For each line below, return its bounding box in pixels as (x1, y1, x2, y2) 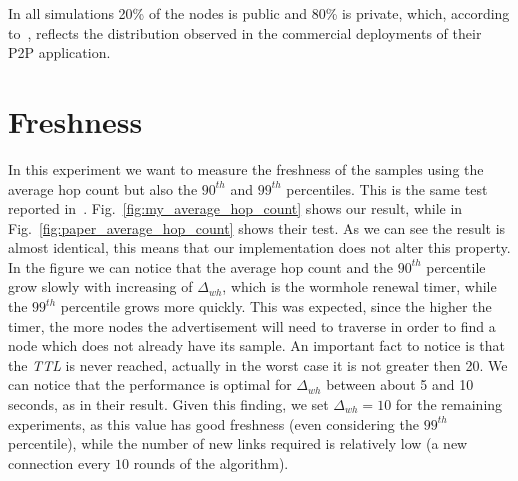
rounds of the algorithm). (133, 452, 289, 473)
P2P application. (8, 42, 111, 63)
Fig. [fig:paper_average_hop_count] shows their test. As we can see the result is (8, 217, 506, 238)
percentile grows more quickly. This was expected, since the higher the (60, 296, 492, 317)
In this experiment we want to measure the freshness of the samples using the (8, 158, 484, 179)
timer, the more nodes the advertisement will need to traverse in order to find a (8, 315, 496, 336)
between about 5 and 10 (326, 374, 474, 395)
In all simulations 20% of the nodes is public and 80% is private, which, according (8, 3, 510, 23)
